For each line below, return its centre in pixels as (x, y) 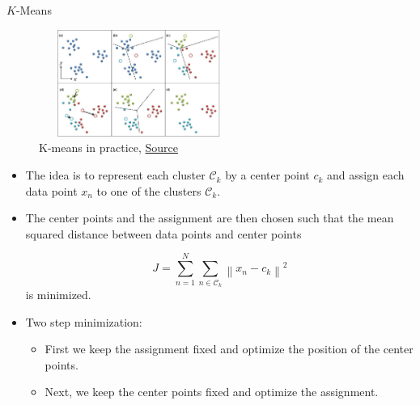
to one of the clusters (149, 190)
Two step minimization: (84, 321)
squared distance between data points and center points (163, 233)
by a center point (267, 175)
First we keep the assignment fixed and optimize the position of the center (229, 349)
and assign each (366, 175)
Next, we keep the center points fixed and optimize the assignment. (212, 392)
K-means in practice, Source (109, 148)
